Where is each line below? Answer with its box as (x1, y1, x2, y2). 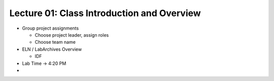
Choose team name (35, 39, 76, 45)
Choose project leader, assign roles (35, 32, 109, 38)
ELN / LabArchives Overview (22, 46, 82, 52)
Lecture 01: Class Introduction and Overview (9, 8, 201, 19)
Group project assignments (22, 25, 79, 31)
